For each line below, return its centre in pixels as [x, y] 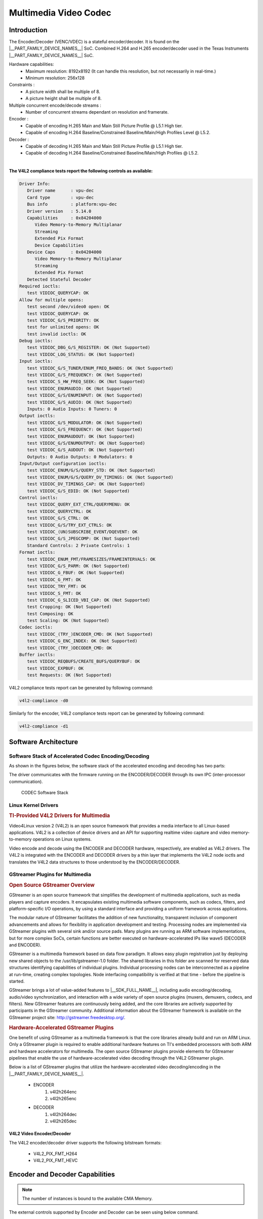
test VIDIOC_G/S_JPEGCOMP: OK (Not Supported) [84, 539]
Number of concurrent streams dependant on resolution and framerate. [97, 112]
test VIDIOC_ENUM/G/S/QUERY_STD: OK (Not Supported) [91, 470]
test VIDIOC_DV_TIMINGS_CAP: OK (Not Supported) [86, 484]
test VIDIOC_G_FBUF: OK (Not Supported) [76, 573]
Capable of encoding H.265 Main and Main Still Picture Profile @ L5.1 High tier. [104, 126]
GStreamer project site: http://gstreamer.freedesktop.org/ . [67, 1017]
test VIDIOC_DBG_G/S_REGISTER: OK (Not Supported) [89, 348]
